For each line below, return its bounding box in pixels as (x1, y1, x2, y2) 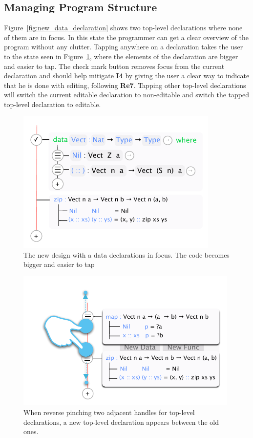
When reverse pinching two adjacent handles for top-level (23, 407, 195, 417)
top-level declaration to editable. (4, 99, 101, 109)
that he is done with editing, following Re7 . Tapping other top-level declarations (4, 80, 246, 90)
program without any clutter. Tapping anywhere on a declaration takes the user (4, 42, 243, 52)
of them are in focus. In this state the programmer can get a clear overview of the (4, 32, 249, 42)
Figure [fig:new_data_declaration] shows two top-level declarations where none (4, 22, 243, 33)
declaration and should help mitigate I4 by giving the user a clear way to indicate (4, 70, 250, 81)
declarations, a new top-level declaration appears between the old (23, 416, 219, 427)
